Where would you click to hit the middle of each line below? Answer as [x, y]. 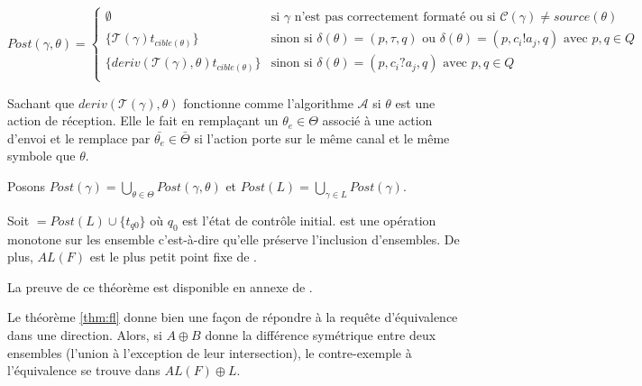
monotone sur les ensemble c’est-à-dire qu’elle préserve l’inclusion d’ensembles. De [234, 239]
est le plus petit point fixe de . [173, 257]
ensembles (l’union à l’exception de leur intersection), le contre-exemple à [210, 352]
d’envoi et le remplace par [79, 138]
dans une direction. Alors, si [85, 334]
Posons [26, 185]
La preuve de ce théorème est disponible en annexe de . [160, 286]
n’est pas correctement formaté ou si [395, 18]
